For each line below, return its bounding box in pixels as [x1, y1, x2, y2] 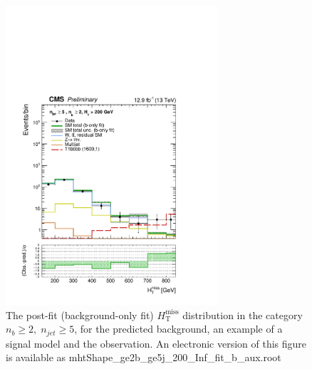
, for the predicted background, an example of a [74, 321, 283, 336]
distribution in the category [182, 307, 303, 322]
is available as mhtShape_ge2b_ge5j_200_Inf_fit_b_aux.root [6, 350, 281, 365]
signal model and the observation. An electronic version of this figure [6, 336, 307, 350]
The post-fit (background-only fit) [6, 307, 154, 322]
